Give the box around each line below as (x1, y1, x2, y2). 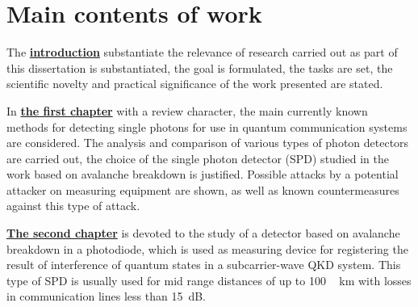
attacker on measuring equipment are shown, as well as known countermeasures (6, 181, 399, 198)
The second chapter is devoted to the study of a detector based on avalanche (6, 225, 400, 242)
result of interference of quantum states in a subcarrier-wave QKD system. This (6, 256, 401, 273)
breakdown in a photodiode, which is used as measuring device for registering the (6, 240, 408, 257)
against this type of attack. (6, 197, 140, 214)
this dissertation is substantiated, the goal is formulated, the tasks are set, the (6, 59, 393, 76)
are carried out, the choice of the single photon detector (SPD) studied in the (6, 149, 389, 166)
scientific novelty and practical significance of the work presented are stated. (6, 75, 383, 92)
